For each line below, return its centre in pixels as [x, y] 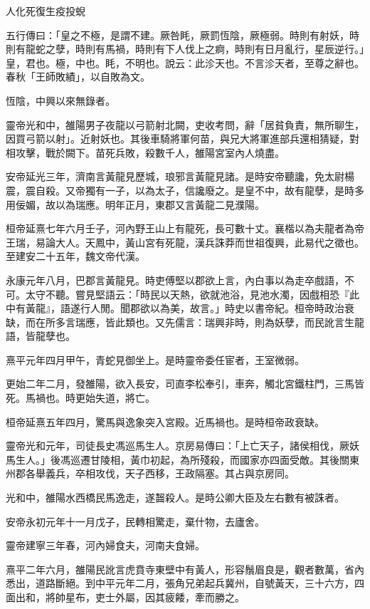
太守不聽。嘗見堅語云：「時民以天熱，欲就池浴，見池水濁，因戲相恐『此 [192, 294]
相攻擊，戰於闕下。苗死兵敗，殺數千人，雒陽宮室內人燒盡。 [145, 152]
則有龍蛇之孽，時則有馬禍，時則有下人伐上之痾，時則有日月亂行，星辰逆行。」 [185, 49]
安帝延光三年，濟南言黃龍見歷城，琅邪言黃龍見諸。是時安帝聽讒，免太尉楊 [180, 176]
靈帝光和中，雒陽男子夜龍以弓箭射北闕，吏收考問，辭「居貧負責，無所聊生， [185, 124]
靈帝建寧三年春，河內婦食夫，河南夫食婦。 [105, 545]
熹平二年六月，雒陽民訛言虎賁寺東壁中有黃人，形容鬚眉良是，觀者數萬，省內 [185, 569]
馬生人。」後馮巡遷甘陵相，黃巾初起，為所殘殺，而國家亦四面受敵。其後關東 [183, 459]
